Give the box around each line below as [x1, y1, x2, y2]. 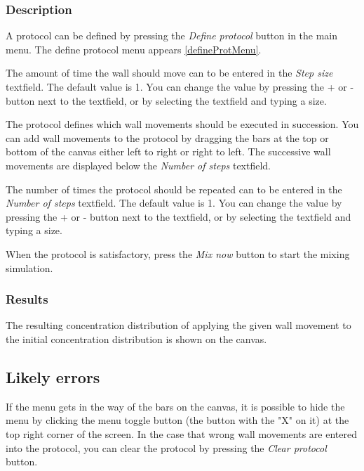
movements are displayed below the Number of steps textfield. [6, 157, 271, 172]
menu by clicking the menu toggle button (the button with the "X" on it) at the [6, 413, 349, 427]
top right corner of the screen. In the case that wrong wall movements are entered [6, 426, 357, 441]
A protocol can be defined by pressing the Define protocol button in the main [6, 28, 338, 43]
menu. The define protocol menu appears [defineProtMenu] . [6, 41, 262, 56]
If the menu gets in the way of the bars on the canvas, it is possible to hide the [6, 399, 345, 413]
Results [6, 290, 48, 308]
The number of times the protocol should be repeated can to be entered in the [6, 181, 342, 196]
